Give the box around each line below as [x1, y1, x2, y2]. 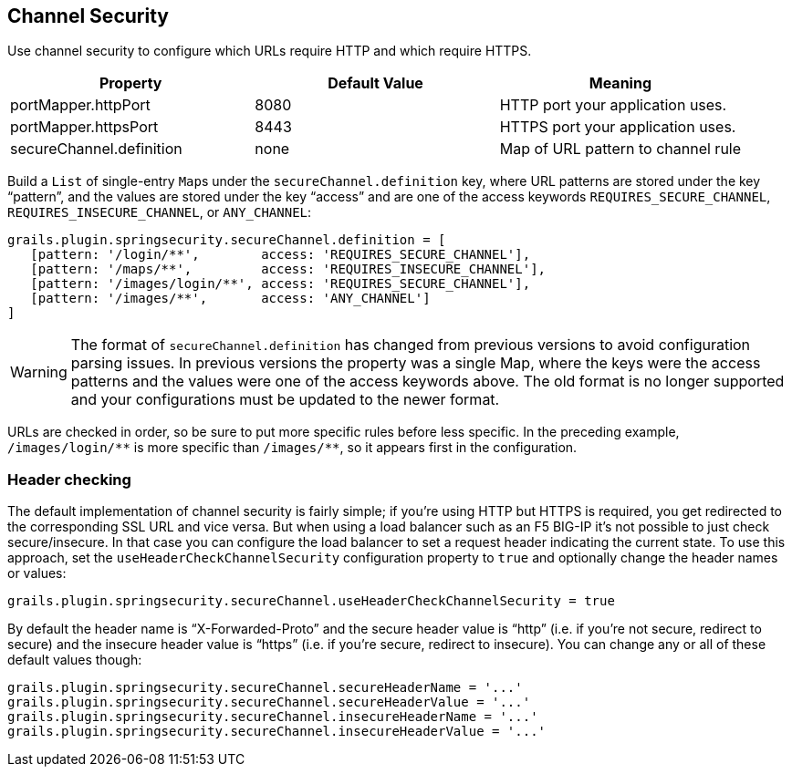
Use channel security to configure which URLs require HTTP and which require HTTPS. [7, 43, 532, 59]
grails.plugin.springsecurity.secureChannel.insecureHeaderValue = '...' [7, 724, 547, 739]
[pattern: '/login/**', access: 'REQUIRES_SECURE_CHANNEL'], [30, 247, 531, 263]
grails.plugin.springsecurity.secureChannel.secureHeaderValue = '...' [7, 695, 531, 710]
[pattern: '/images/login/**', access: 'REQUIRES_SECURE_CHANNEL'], [30, 276, 531, 292]
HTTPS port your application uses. [499, 118, 736, 137]
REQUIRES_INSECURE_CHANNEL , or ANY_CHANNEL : [7, 204, 312, 221]
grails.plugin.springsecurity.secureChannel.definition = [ [7, 232, 446, 248]
